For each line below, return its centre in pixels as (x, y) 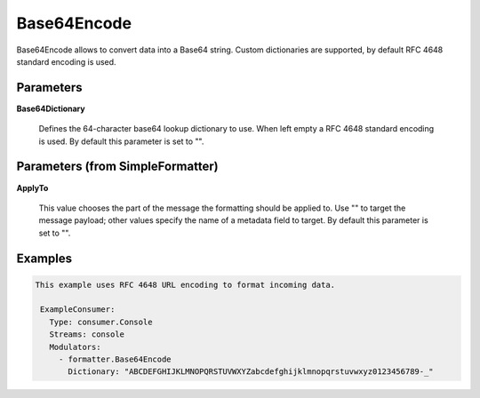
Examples (44, 258)
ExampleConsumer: (78, 310)
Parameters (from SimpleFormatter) (117, 167)
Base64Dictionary (51, 108)
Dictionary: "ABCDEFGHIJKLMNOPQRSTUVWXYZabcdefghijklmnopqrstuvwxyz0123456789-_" (251, 372)
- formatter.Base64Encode (115, 359)
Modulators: (75, 347)
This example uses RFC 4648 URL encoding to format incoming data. (185, 285)
